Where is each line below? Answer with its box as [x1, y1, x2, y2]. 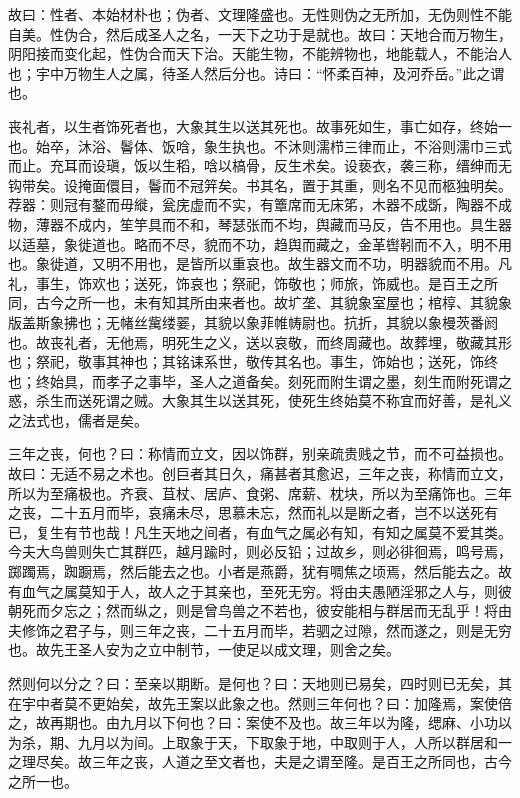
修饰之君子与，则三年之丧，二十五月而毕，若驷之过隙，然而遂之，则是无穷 [21, 619, 512, 640]
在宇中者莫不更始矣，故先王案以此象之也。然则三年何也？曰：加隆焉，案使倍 [8, 692, 512, 713]
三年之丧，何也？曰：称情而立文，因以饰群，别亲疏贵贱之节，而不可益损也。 [8, 443, 512, 464]
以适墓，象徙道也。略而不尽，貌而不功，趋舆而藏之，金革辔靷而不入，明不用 [8, 233, 512, 254]
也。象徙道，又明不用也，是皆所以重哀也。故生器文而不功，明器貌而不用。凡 [8, 253, 512, 274]
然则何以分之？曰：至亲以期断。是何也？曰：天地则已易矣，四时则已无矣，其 [8, 673, 512, 693]
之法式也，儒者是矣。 [8, 409, 148, 430]
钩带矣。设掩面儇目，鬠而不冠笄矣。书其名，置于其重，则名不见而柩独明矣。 [8, 174, 512, 195]
